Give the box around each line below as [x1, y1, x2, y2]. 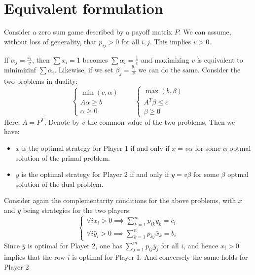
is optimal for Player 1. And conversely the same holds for [72, 252, 248, 262]
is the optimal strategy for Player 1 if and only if [22, 142, 170, 153]
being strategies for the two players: [23, 205, 131, 215]
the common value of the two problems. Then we [87, 116, 235, 127]
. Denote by [44, 116, 80, 127]
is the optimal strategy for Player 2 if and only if [21, 169, 169, 179]
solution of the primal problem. [15, 152, 110, 163]
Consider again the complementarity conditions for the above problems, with [4, 195, 236, 206]
